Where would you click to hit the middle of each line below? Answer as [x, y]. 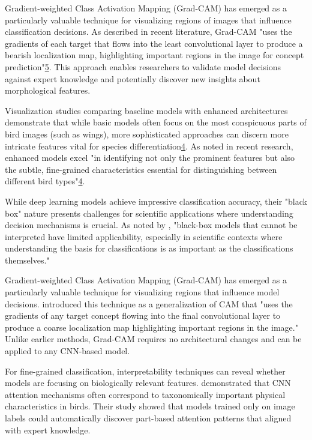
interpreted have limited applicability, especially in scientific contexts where [144, 236]
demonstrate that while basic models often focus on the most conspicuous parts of [156, 122]
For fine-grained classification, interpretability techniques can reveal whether [145, 371]
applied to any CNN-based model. [67, 351]
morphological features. [48, 90]
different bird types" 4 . [45, 181]
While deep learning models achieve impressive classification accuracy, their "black [156, 201]
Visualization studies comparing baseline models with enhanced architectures [146, 110]
